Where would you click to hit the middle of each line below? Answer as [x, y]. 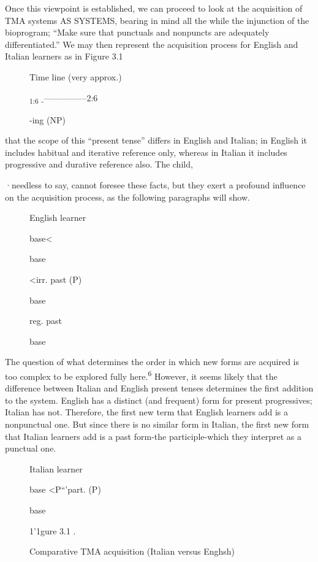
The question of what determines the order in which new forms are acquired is [152, 362]
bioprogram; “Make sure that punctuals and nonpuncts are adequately [137, 32]
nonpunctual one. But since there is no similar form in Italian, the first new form [157, 424]
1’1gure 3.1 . [53, 530]
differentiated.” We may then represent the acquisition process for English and [152, 44]
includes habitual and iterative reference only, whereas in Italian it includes [146, 152]
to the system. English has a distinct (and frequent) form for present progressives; [159, 400]
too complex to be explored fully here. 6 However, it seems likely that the [141, 375]
